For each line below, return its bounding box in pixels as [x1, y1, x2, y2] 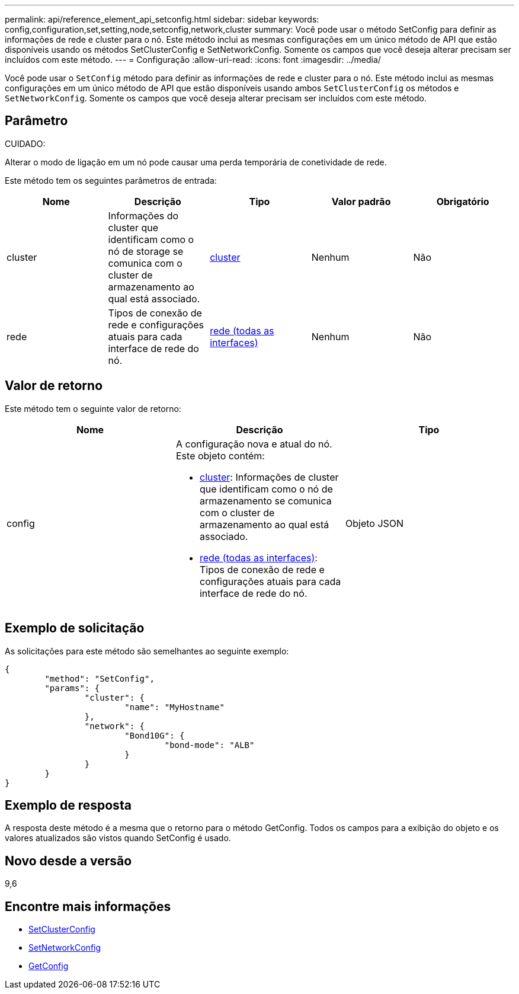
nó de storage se [108, 245, 184, 257]
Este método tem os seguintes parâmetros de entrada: [5, 175, 217, 186]
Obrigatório [436, 195, 489, 207]
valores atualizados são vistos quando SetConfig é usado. [5, 833, 231, 843]
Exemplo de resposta [5, 797, 132, 813]
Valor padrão [331, 195, 391, 207]
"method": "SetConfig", [44, 673, 155, 683]
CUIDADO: [5, 138, 46, 149]
